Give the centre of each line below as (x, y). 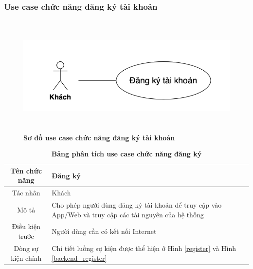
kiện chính (26, 258)
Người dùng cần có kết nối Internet (104, 231)
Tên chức (26, 170)
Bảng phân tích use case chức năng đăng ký (126, 154)
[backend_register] (79, 258)
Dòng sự (26, 248)
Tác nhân (26, 193)
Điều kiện (26, 226)
